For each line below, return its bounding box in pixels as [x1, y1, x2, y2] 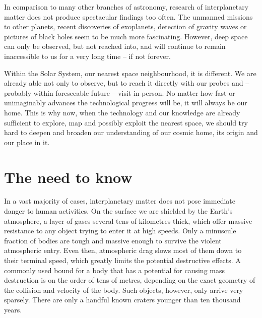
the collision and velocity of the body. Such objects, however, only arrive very [4, 284, 243, 295]
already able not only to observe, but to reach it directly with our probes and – [4, 78, 249, 88]
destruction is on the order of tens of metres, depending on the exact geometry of [4, 275, 255, 285]
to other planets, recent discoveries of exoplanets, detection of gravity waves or [4, 21, 247, 32]
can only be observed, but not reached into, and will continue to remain [4, 41, 226, 51]
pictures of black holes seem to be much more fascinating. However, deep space [4, 31, 248, 41]
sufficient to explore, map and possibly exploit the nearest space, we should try [4, 117, 248, 128]
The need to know [4, 166, 133, 187]
